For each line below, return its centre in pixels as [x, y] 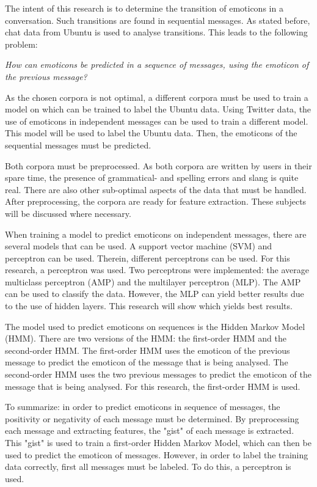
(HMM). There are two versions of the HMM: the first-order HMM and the [146, 338]
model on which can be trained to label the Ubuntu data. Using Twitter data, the [158, 109]
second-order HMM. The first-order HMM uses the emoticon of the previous [148, 350]
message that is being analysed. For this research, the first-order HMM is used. [153, 386]
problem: [21, 44]
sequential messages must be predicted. [78, 145]
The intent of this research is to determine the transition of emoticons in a [144, 8]
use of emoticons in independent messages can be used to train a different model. [157, 121]
